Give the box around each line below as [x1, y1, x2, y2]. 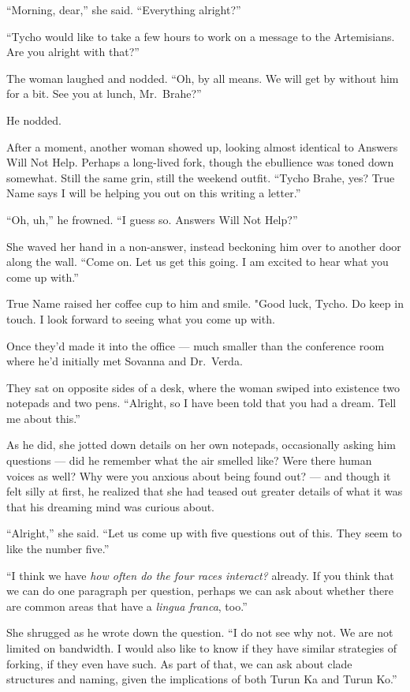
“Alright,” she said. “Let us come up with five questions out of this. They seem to [6, 525, 402, 541]
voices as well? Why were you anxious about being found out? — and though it [6, 467, 391, 484]
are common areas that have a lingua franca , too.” [6, 597, 248, 614]
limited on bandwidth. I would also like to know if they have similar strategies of [6, 640, 397, 656]
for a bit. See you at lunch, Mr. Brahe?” [6, 85, 202, 102]
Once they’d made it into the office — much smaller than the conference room [6, 337, 385, 353]
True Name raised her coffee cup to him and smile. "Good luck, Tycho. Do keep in [6, 295, 404, 312]
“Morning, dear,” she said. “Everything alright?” [6, 2, 241, 17]
